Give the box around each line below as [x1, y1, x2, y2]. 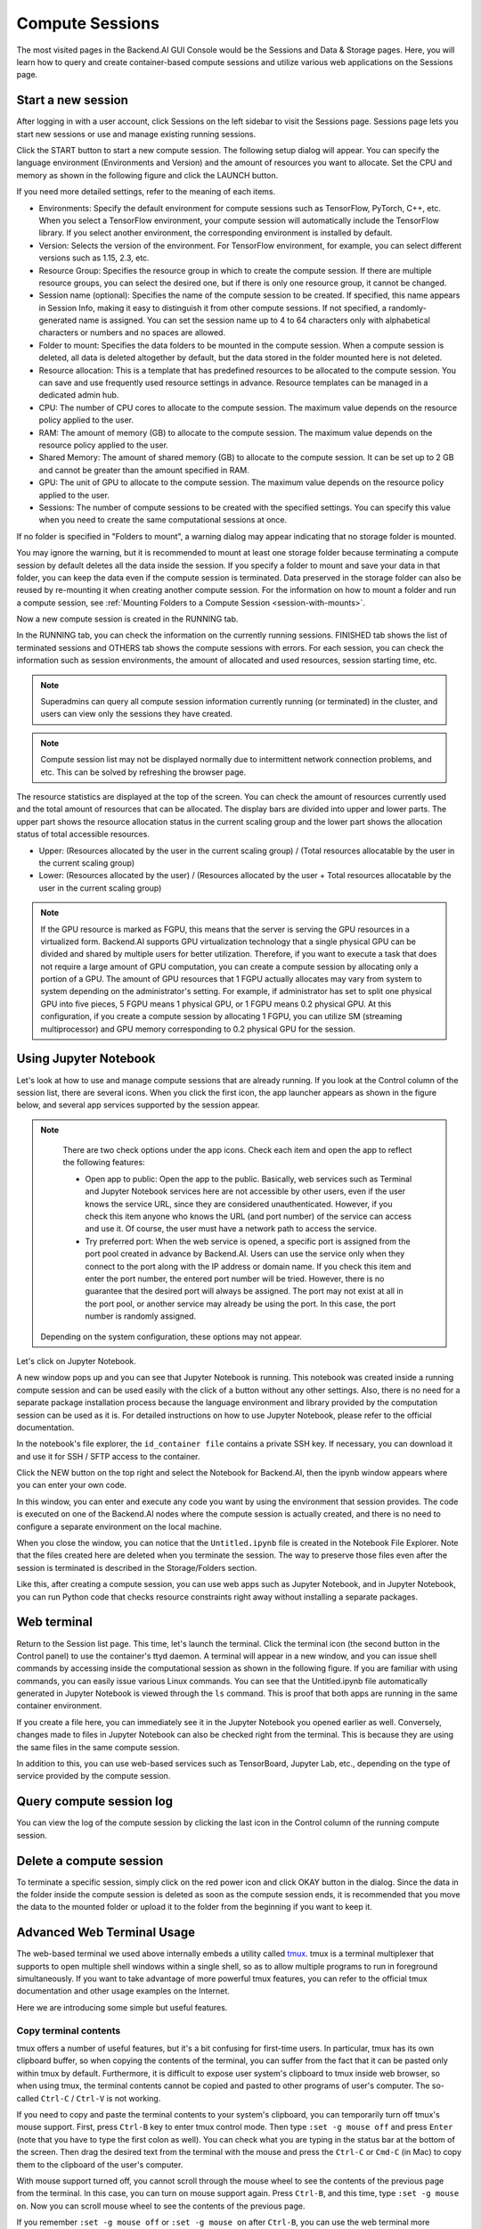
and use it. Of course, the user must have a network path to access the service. [85, 1223, 378, 1234]
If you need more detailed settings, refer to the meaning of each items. [16, 186, 276, 197]
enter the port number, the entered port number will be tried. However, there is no [85, 1273, 385, 1284]
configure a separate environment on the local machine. [16, 1521, 223, 1532]
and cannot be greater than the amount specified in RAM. [38, 465, 249, 475]
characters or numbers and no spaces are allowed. [38, 327, 226, 338]
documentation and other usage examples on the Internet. [16, 1986, 231, 1996]
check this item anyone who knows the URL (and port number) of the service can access [85, 1211, 412, 1221]
